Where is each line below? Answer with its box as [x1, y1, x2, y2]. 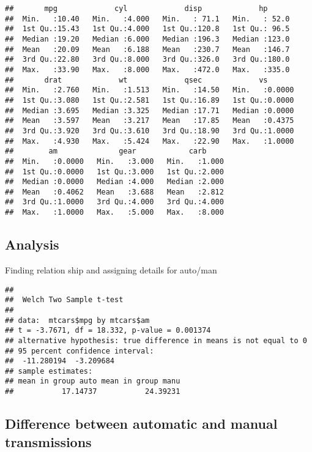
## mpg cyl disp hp [5, 4, 268, 13]
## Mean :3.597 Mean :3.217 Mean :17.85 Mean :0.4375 [5, 116, 294, 125]
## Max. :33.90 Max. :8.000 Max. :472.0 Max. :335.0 [5, 65, 290, 74]
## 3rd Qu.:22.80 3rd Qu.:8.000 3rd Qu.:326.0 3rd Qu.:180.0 [5, 55, 290, 64]
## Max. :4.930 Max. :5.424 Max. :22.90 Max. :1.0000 [5, 136, 294, 146]
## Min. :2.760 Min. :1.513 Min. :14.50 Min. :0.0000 [5, 86, 294, 95]
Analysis [5, 235, 59, 254]
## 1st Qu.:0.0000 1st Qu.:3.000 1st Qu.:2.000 [5, 167, 224, 176]
